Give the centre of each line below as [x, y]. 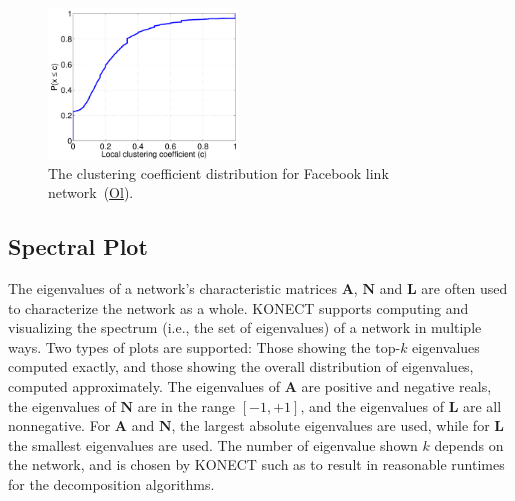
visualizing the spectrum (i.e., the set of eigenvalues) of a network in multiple [245, 327]
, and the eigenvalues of [372, 405]
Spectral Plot [78, 246]
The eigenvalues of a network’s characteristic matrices [173, 288]
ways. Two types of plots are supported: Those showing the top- [204, 346]
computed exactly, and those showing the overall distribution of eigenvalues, [241, 366]
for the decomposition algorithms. [111, 484]
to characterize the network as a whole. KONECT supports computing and [238, 307]
